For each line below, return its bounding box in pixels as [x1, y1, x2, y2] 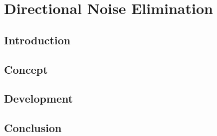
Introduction [4, 32, 71, 47]
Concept [4, 61, 48, 77]
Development [4, 91, 73, 106]
